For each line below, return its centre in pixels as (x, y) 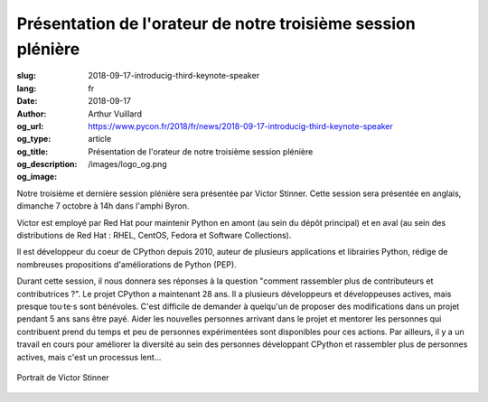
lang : (27, 88)
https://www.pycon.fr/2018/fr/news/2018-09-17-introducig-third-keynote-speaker (240, 126)
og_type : (34, 139)
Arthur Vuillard (115, 114)
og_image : (37, 177)
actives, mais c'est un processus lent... (89, 357)
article (100, 139)
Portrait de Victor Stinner (63, 377)
